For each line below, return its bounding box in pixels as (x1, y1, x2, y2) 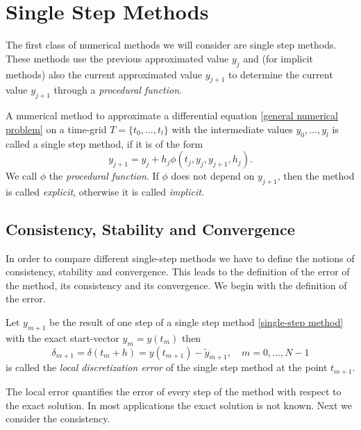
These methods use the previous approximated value (6, 51, 229, 65)
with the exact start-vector (6, 330, 119, 345)
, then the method (277, 169, 355, 183)
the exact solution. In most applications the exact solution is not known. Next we (6, 397, 352, 412)
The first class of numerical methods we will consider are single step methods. (6, 37, 337, 52)
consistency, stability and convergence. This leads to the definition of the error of (6, 264, 350, 279)
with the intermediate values (171, 121, 293, 136)
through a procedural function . (53, 83, 182, 97)
